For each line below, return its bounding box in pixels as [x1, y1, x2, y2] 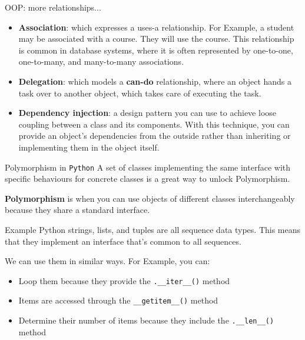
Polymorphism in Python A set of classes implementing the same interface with [5, 161, 291, 173]
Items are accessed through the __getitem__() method [18, 294, 218, 306]
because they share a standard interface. [5, 204, 150, 216]
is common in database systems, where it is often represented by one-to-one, [18, 44, 293, 56]
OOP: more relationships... [5, 1, 101, 13]
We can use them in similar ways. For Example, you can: [5, 255, 210, 267]
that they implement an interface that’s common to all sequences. [5, 235, 241, 247]
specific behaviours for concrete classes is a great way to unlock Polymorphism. [5, 172, 290, 185]
